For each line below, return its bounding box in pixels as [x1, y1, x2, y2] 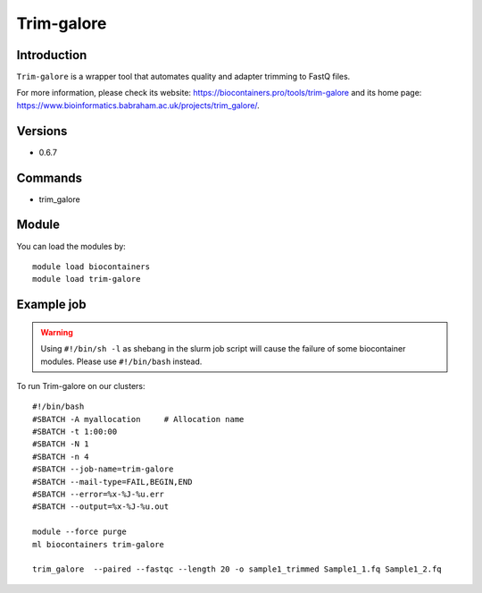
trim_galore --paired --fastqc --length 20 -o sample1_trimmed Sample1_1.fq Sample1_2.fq [32, 564, 442, 574]
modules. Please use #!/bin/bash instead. [40, 356, 203, 367]
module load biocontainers [32, 261, 151, 272]
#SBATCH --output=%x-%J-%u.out [32, 502, 170, 512]
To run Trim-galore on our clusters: [16, 380, 145, 391]
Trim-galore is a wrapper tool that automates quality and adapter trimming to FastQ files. [16, 72, 351, 82]
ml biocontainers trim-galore [32, 539, 165, 549]
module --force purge [32, 527, 127, 537]
